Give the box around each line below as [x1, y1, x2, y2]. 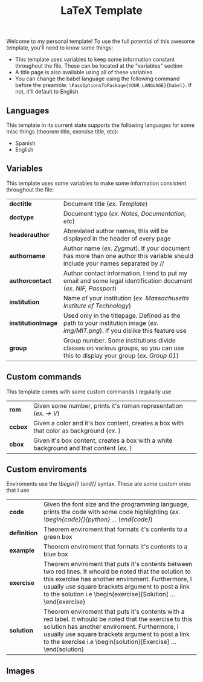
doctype [9, 213, 34, 221]
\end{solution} [43, 645, 85, 654]
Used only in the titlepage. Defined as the [63, 311, 181, 320]
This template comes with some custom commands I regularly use [6, 388, 172, 395]
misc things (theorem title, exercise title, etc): [6, 128, 119, 135]
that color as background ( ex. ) [33, 426, 121, 435]
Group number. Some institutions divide [63, 336, 176, 344]
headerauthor [9, 230, 50, 239]
